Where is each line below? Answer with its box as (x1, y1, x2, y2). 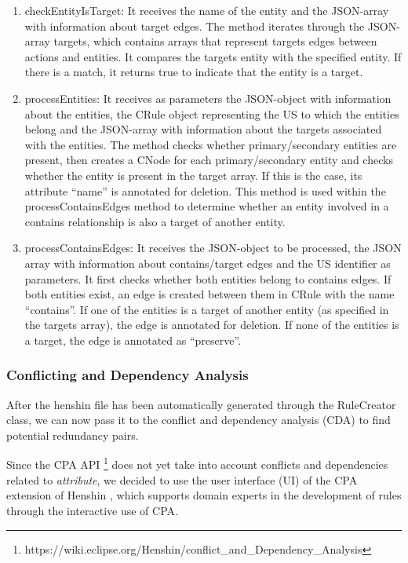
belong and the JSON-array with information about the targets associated (24, 121, 382, 137)
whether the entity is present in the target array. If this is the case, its (24, 166, 362, 183)
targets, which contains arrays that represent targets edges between (53, 33, 377, 49)
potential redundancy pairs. (6, 426, 139, 443)
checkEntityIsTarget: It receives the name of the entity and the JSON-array (24, 2, 389, 18)
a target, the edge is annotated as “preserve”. (24, 331, 242, 348)
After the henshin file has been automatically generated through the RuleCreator (6, 396, 396, 412)
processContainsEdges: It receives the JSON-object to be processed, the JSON (24, 239, 402, 256)
